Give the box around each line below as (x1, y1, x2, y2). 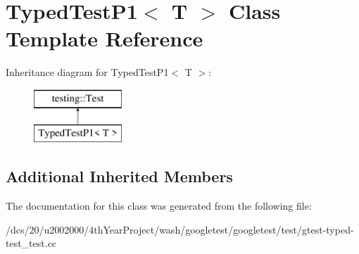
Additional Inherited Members (6, 165, 233, 187)
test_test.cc (6, 236, 57, 250)
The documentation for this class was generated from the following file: (6, 198, 312, 213)
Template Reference (6, 24, 203, 53)
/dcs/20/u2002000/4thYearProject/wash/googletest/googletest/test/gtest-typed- (6, 222, 354, 236)
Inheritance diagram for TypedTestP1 (6, 65, 169, 80)
